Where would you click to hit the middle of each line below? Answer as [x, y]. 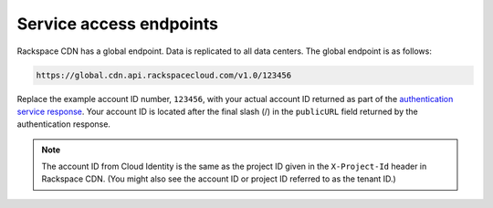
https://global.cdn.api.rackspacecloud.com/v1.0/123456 [164, 75]
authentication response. [64, 124]
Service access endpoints [118, 24]
